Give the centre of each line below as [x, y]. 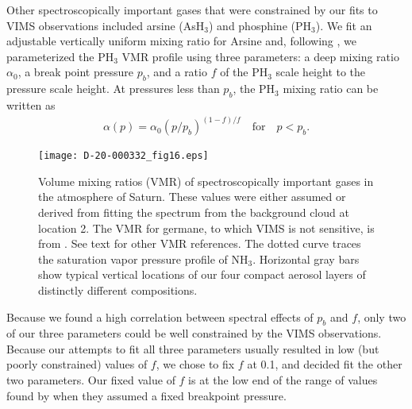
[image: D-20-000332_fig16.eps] [123, 156]
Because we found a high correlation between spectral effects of [160, 316]
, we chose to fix [195, 364]
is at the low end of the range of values [283, 380]
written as [31, 104]
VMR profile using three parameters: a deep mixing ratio [260, 56]
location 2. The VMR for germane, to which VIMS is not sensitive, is [206, 228]
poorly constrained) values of [77, 364]
